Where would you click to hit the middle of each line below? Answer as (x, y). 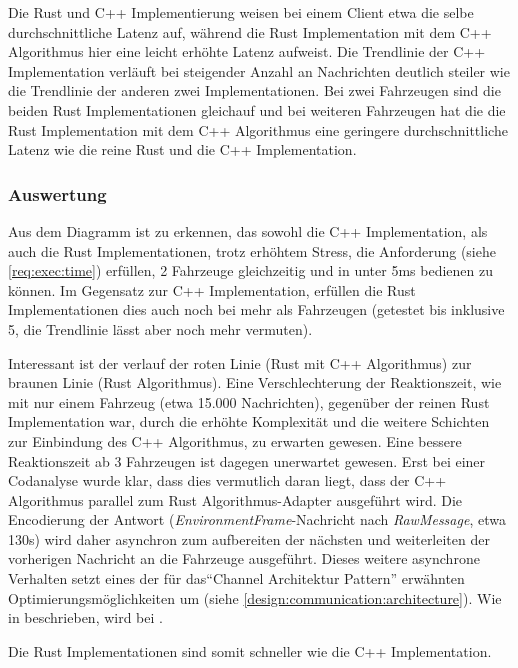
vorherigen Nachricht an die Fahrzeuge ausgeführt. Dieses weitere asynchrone (244, 558)
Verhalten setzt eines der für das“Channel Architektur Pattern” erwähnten (236, 578)
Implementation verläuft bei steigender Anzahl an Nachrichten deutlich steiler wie (259, 70)
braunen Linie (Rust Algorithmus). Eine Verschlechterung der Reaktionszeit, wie (255, 382)
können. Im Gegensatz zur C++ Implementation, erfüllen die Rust (212, 289)
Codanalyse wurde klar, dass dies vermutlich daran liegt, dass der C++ (227, 480)
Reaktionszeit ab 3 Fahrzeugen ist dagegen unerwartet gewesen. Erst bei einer (247, 460)
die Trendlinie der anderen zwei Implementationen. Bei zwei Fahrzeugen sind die (254, 90)
